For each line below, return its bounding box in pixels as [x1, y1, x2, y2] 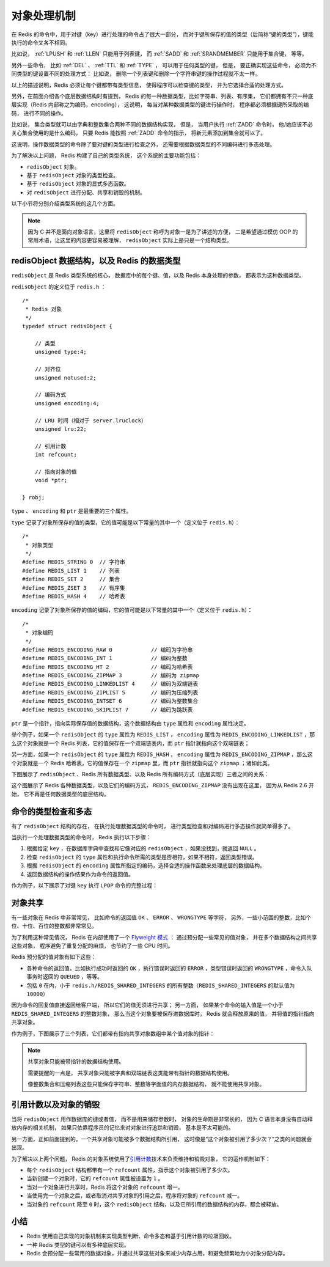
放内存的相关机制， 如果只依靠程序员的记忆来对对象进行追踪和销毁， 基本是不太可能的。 [11, 1124, 234, 1131]
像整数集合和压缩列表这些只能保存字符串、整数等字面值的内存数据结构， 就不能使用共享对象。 [28, 1081, 265, 1088]
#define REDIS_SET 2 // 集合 [22, 576, 120, 583]
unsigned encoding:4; [34, 400, 100, 406]
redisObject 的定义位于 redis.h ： [11, 283, 106, 290]
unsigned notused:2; [34, 374, 97, 381]
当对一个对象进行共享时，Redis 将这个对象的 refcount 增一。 [26, 1183, 183, 1191]
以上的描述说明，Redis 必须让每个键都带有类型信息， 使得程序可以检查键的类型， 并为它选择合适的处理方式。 [11, 81, 287, 89]
